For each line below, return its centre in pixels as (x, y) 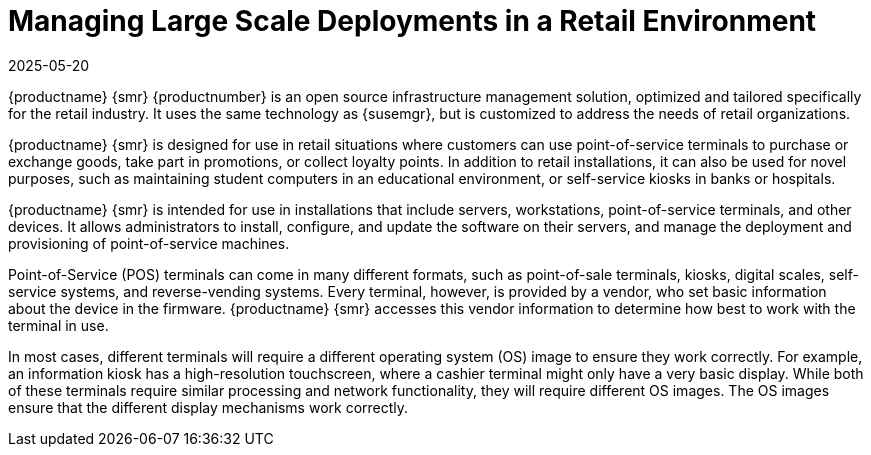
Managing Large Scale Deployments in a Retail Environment (412, 21)
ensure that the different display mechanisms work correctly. (208, 407)
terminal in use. (58, 325)
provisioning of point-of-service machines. (149, 243)
